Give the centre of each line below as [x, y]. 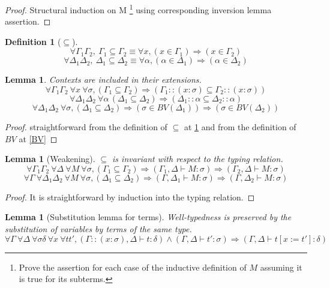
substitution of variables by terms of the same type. [98, 229]
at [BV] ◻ [38, 138]
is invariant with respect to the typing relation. [198, 159]
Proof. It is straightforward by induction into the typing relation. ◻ [130, 196]
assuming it [281, 267]
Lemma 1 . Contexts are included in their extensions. [103, 79]
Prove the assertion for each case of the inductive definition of [133, 267]
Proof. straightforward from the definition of [86, 127]
